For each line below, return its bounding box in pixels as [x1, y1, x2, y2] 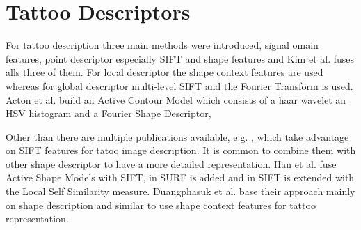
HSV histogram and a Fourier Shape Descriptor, [6, 106, 211, 121]
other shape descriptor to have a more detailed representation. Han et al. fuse [6, 156, 337, 171]
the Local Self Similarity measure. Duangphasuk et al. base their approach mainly [6, 184, 355, 199]
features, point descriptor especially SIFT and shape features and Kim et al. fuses [6, 51, 355, 66]
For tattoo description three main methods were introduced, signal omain [6, 38, 319, 52]
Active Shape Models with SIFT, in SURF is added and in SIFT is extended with [6, 170, 355, 185]
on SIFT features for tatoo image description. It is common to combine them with [6, 143, 356, 158]
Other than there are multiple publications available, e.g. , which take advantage [6, 129, 349, 144]
